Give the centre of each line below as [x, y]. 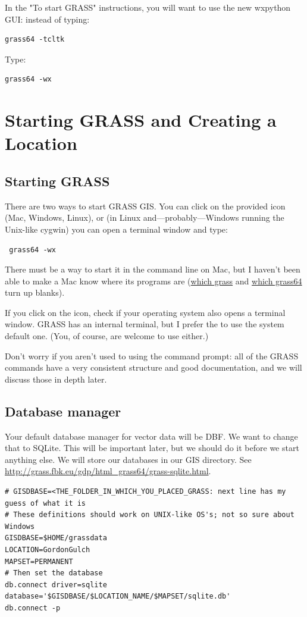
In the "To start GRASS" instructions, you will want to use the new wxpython [148, 7]
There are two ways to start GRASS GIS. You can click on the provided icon [145, 206]
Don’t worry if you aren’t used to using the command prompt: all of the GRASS [152, 356]
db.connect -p [33, 608]
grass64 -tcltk [35, 40]
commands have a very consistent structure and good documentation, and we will [153, 367]
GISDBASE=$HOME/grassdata [56, 538]
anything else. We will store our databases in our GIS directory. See [128, 459]
